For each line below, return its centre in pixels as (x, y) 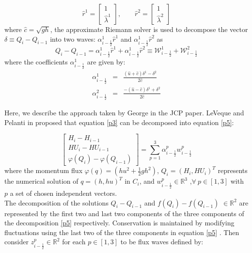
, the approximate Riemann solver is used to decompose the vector (149, 29)
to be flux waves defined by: (162, 242)
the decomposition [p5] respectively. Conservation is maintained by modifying (119, 223)
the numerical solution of (41, 181)
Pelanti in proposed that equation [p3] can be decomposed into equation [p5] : (119, 122)
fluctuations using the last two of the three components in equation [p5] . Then (122, 232)
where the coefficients (36, 62)
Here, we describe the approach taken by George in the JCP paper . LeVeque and (124, 113)
